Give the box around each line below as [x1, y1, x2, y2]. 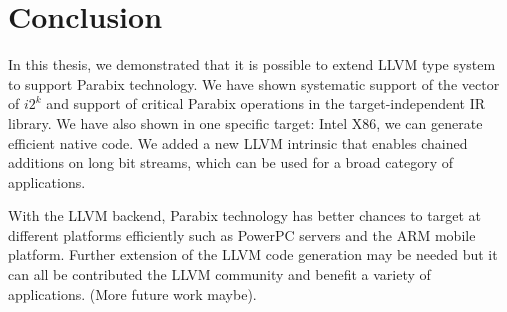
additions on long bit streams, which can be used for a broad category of [8, 152, 453, 173]
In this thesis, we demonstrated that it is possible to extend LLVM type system [8, 54, 496, 75]
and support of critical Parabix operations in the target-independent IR [46, 93, 486, 114]
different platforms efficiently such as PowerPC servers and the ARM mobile [8, 224, 476, 245]
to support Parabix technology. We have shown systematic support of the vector [8, 73, 500, 94]
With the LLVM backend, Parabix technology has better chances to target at [8, 205, 481, 226]
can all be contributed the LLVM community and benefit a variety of [8, 264, 431, 285]
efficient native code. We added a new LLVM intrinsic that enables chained [8, 132, 468, 153]
